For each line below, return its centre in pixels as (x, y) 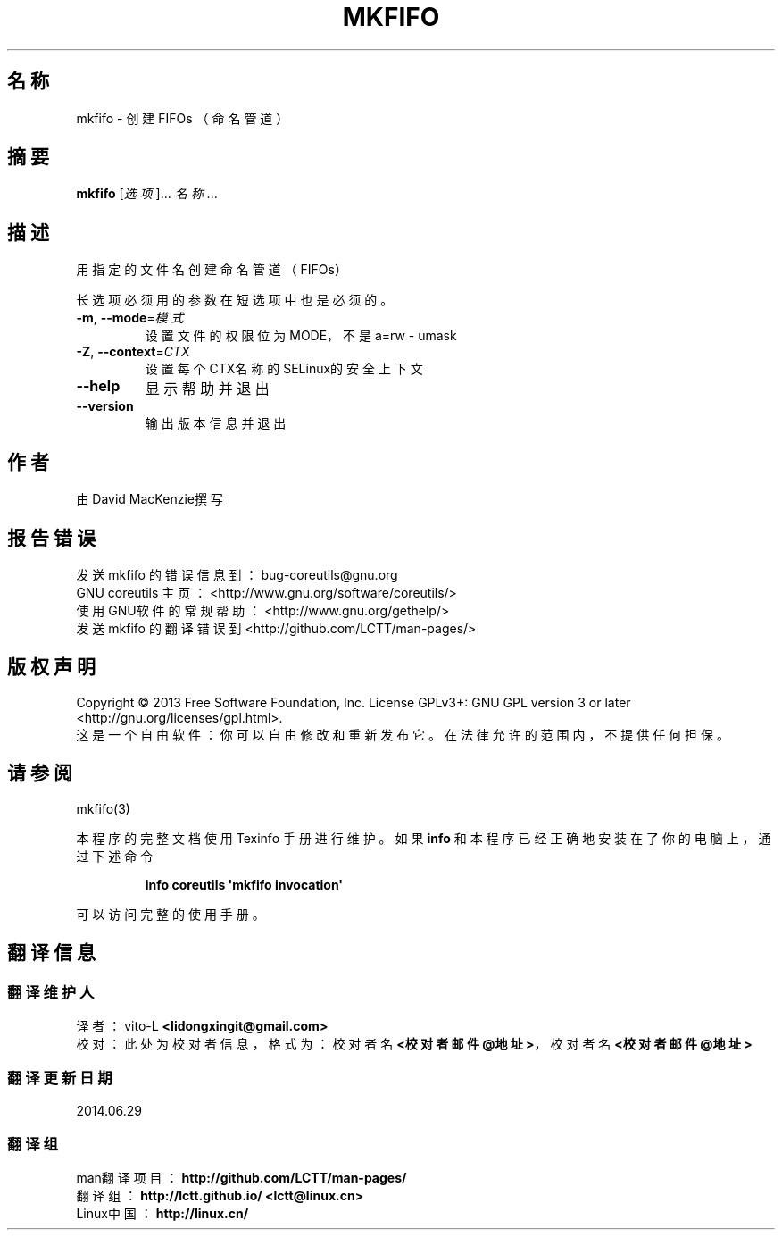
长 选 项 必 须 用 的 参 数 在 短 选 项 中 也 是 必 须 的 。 (235, 300)
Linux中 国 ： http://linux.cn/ (162, 1214)
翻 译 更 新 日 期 (60, 1078)
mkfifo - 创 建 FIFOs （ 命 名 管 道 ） (183, 118)
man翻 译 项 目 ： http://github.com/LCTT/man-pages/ (241, 1178)
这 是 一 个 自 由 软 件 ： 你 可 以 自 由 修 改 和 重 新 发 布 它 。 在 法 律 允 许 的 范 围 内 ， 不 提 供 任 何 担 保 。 (403, 734)
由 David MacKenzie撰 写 (150, 499)
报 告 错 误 (51, 538)
